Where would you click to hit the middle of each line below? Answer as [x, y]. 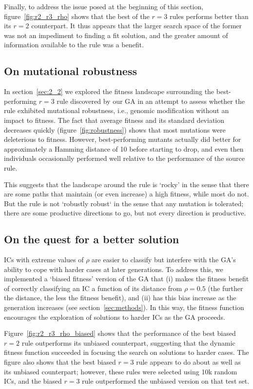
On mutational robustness [70, 71]
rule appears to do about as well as [188, 362]
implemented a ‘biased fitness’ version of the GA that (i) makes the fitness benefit [126, 279]
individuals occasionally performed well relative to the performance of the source [124, 158]
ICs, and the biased [33, 381]
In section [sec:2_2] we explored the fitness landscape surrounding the [109, 91]
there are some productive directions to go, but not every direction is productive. [125, 213]
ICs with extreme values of [44, 260]
